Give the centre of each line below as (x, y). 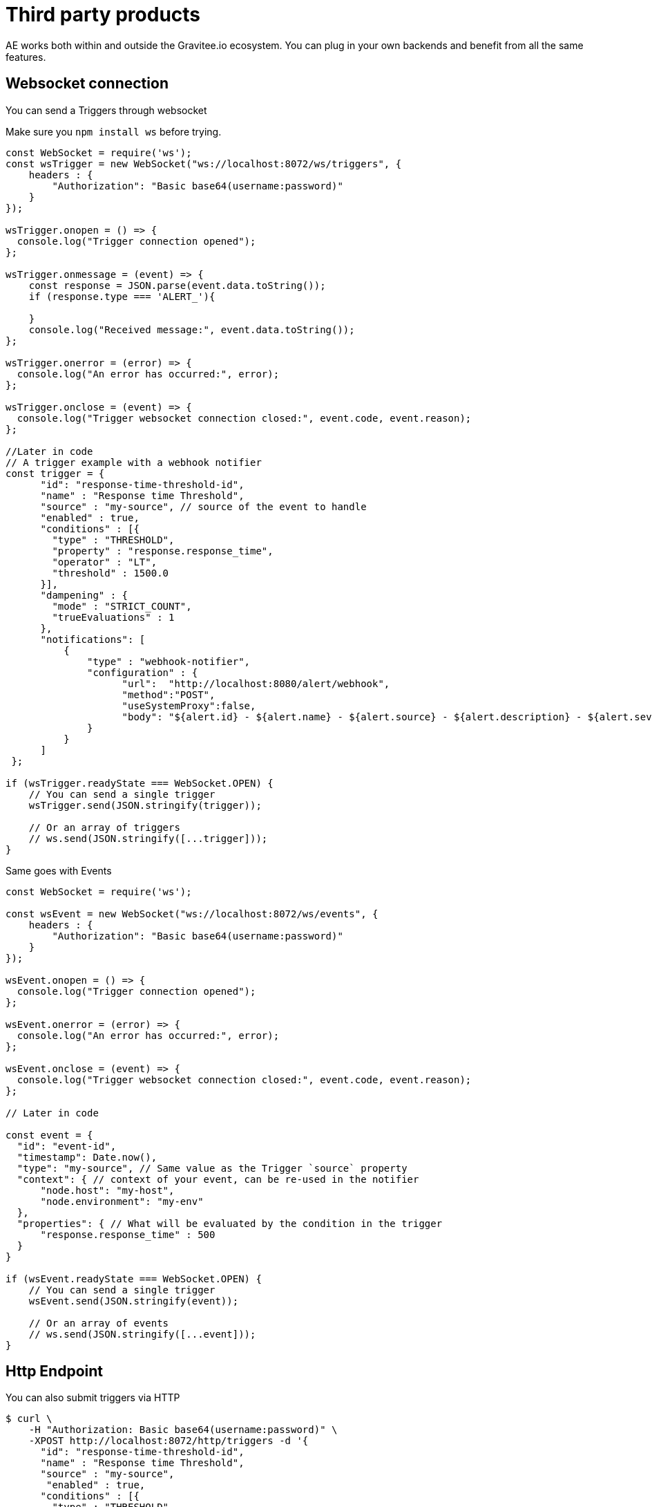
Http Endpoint (55, 1372)
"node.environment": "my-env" (122, 1201)
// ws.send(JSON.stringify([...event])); (142, 1334)
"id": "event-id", (67, 1146)
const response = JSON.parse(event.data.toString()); (177, 285)
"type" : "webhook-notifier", (169, 661)
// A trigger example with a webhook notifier (134, 462)
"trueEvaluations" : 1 (113, 617)
